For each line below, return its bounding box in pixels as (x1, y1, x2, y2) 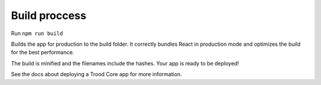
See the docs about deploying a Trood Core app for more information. (11, 71, 182, 78)
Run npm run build (11, 30, 64, 37)
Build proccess (11, 9, 86, 22)
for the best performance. (11, 49, 74, 56)
